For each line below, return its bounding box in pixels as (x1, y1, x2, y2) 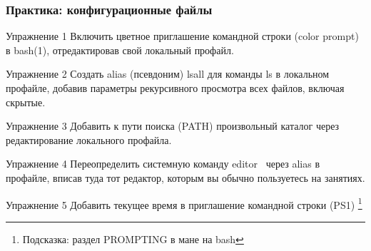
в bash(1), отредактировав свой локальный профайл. (6, 42, 234, 57)
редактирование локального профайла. (6, 132, 172, 147)
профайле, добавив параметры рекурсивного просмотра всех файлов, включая (6, 81, 345, 95)
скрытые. (6, 94, 46, 109)
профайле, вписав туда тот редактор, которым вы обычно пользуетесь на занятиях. (6, 170, 365, 185)
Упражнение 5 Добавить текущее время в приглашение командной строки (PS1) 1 (6, 195, 362, 212)
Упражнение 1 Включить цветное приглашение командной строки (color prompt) (6, 29, 359, 43)
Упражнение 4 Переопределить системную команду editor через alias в (6, 156, 320, 171)
